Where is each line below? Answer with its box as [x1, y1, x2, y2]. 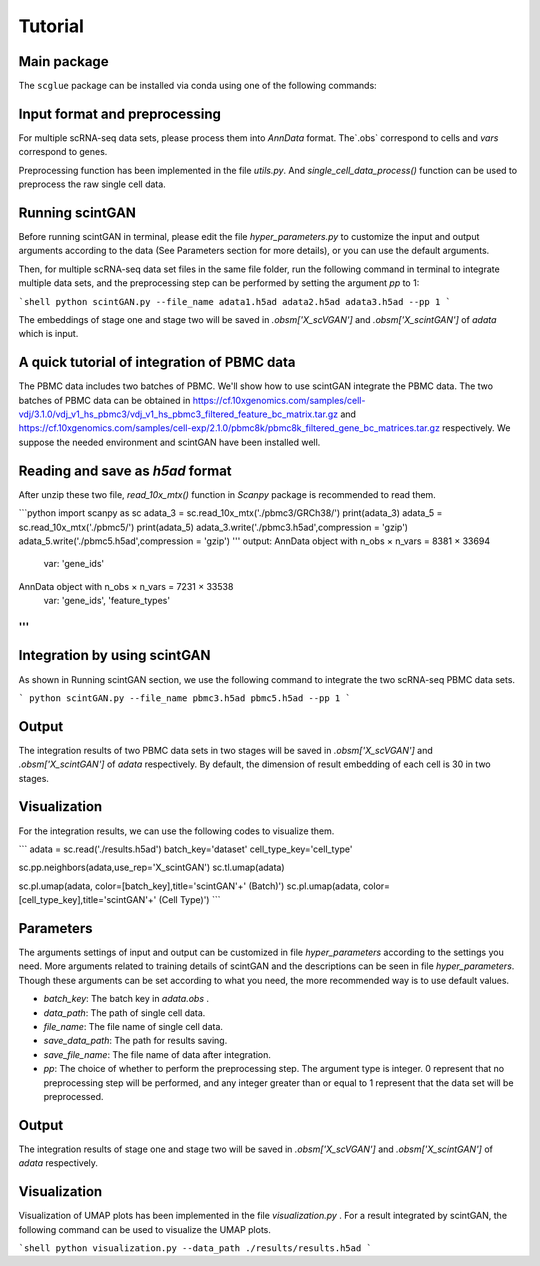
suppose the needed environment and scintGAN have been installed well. [18, 436, 321, 448]
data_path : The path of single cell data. [43, 1006, 206, 1019]
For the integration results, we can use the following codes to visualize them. [18, 825, 335, 837]
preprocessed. [43, 1090, 104, 1102]
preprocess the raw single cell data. [18, 178, 167, 190]
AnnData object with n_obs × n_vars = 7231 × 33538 [18, 580, 234, 592]
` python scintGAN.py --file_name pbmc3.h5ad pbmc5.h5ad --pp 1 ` [18, 692, 352, 704]
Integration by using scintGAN [18, 647, 211, 664]
